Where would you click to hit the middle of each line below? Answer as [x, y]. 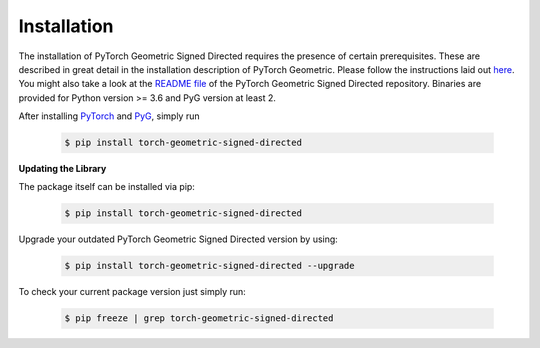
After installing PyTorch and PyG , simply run [109, 116]
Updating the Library [62, 169]
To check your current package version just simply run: [132, 292]
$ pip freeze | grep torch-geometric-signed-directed [199, 318]
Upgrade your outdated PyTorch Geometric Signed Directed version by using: [178, 239]
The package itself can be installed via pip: [106, 187]
